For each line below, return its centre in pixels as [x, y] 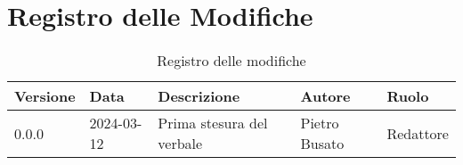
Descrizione [199, 96]
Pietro [320, 123]
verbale [180, 144]
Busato [322, 144]
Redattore [418, 133]
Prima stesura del [213, 123]
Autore [325, 96]
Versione [45, 96]
